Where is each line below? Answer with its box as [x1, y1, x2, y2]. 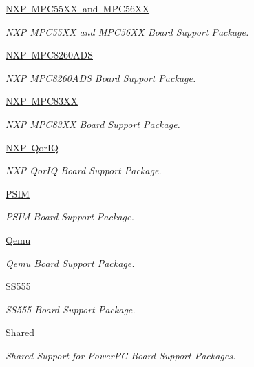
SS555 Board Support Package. [6, 302, 136, 316]
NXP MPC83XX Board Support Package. [6, 116, 180, 131]
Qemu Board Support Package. [6, 255, 135, 270]
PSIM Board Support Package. [6, 209, 134, 224]
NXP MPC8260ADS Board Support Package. [6, 70, 196, 85]
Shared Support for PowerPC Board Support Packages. [6, 348, 236, 362]
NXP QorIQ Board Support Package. [6, 163, 162, 178]
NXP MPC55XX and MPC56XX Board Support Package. [6, 24, 249, 39]
